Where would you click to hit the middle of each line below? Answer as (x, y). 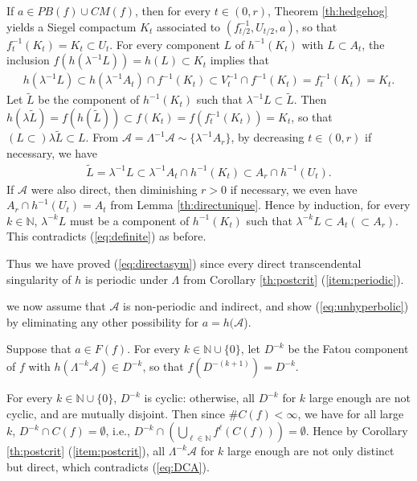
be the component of (89, 99)
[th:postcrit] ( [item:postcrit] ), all (86, 451)
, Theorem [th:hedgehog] (328, 10)
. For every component (165, 44)
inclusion (28, 60)
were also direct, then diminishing (114, 189)
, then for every (173, 10)
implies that (239, 60)
